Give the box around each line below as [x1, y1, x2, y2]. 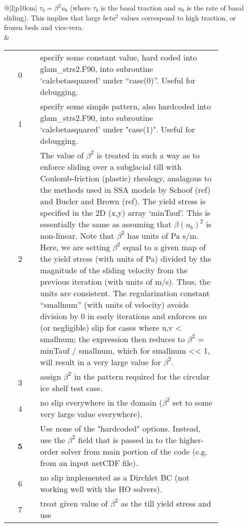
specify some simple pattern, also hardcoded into [40, 100, 211, 112]
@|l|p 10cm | [4, 2, 37, 12]
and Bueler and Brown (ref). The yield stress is [40, 195, 206, 207]
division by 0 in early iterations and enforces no [40, 310, 207, 322]
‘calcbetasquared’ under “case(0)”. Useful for [40, 74, 195, 86]
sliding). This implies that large [4, 12, 101, 22]
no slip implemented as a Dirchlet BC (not [40, 472, 189, 484]
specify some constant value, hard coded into [40, 51, 197, 63]
